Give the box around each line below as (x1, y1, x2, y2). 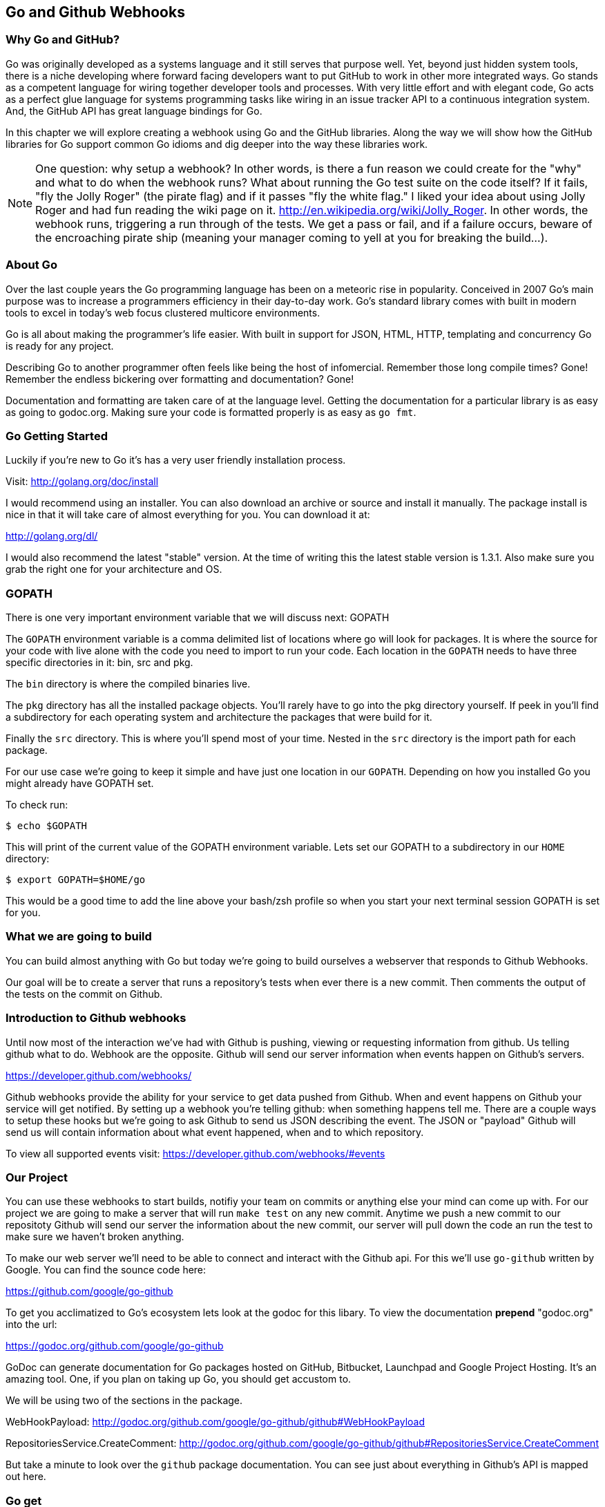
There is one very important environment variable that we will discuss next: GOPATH (6, 612, 390, 624)
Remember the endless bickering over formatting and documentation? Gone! (6, 372, 354, 385)
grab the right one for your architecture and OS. (6, 563, 222, 576)
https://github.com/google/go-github (6, 1285, 173, 1298)
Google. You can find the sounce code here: (6, 1264, 207, 1276)
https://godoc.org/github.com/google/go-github (6, 1340, 224, 1352)
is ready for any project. (6, 339, 114, 352)
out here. (6, 1470, 46, 1483)
